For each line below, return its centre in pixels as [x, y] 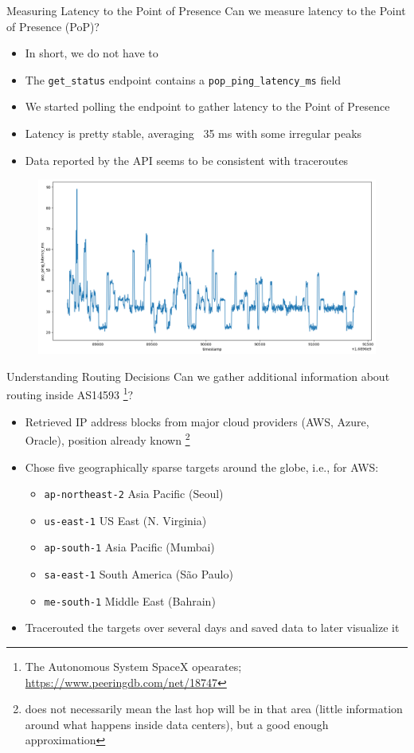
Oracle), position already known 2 [107, 439]
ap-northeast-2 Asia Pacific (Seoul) [134, 494]
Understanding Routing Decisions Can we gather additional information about [198, 376]
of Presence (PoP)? [53, 26]
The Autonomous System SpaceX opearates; [133, 666]
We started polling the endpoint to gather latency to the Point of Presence [207, 106]
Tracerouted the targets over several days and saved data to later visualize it [212, 627]
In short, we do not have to [92, 53]
